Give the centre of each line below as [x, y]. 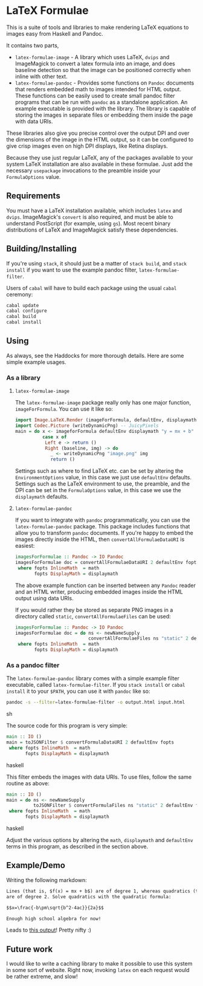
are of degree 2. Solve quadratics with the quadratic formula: [89, 897]
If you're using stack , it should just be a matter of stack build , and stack [97, 263]
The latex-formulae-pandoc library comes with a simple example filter [93, 678]
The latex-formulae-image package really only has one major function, [103, 403]
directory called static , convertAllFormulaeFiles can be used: [93, 616]
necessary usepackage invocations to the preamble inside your [83, 170]
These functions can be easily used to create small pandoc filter [95, 96]
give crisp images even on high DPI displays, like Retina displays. [87, 146]
